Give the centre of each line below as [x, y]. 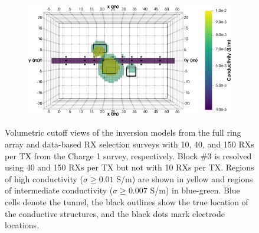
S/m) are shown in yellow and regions [185, 178]
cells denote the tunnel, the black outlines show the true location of [127, 201]
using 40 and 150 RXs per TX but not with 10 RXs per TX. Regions [129, 167]
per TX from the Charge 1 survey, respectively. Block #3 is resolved [128, 155]
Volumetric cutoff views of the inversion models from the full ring [123, 132]
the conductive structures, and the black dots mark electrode [115, 213]
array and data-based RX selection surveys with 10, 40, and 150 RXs [129, 144]
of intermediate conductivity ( [59, 190]
